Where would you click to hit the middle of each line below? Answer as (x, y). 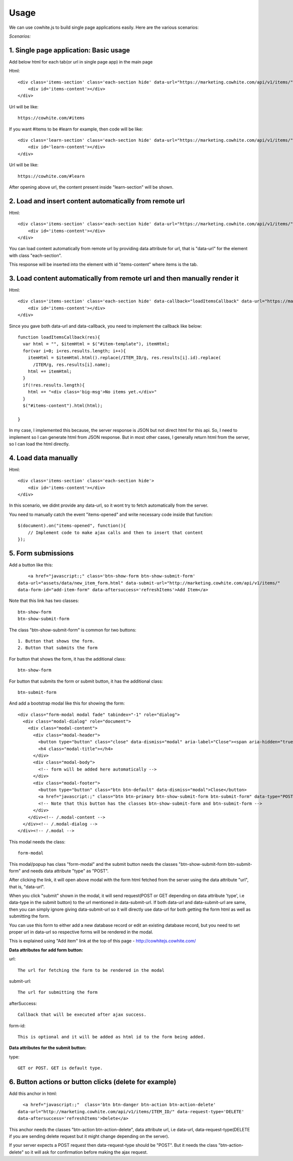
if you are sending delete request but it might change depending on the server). (89, 1136)
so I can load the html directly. (39, 444)
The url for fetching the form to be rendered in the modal (91, 970)
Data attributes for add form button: (46, 950)
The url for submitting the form (58, 992)
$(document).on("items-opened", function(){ (72, 526)
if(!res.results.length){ (54, 385)
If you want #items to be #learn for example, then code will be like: (76, 129)
